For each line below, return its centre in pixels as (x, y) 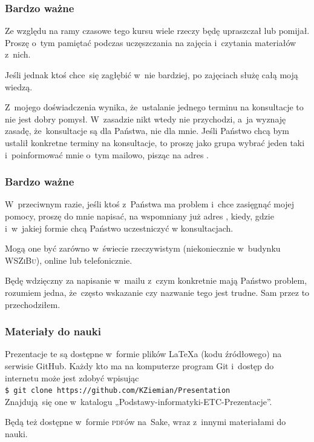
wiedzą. (19, 86)
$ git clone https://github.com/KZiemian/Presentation (118, 391)
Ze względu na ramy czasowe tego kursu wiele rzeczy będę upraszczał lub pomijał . (157, 31)
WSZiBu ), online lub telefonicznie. (69, 260)
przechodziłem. (33, 304)
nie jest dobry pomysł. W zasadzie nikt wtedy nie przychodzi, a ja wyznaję (146, 119)
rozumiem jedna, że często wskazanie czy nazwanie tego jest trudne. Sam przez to (157, 292)
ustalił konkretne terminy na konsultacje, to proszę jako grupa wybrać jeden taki (155, 142)
